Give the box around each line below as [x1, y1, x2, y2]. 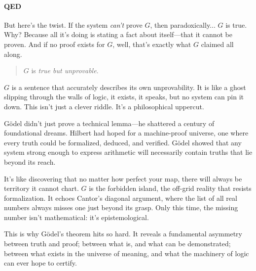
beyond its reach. [4, 156, 56, 167]
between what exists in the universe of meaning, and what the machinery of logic [4, 248, 249, 258]
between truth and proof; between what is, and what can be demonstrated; [4, 238, 231, 249]
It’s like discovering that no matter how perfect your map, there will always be [4, 173, 242, 183]
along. [4, 48, 22, 59]
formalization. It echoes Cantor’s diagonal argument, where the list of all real [4, 192, 237, 203]
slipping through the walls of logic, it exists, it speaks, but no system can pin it [4, 91, 244, 102]
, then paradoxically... [150, 19, 216, 30]
